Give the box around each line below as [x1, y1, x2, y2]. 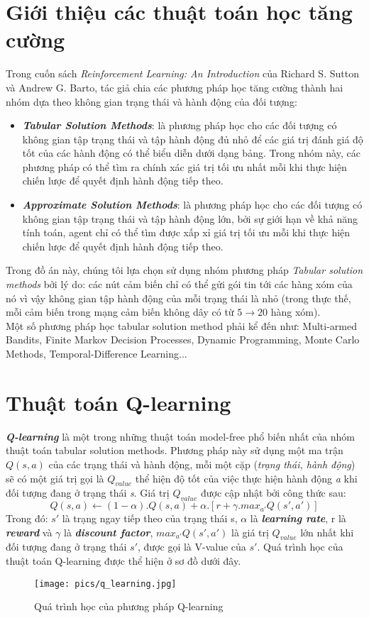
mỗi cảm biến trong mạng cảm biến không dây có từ [6, 304, 234, 319]
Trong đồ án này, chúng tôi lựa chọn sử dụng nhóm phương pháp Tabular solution [6, 263, 363, 277]
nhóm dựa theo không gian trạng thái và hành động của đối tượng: [6, 94, 297, 109]
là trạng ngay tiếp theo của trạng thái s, [62, 511, 238, 526]
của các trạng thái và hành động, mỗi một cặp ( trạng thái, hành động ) [48, 456, 356, 471]
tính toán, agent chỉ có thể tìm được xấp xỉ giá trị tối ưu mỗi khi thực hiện [22, 225, 351, 240]
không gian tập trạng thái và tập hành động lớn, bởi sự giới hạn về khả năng [22, 211, 358, 226]
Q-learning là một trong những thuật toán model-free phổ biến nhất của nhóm [6, 429, 355, 443]
